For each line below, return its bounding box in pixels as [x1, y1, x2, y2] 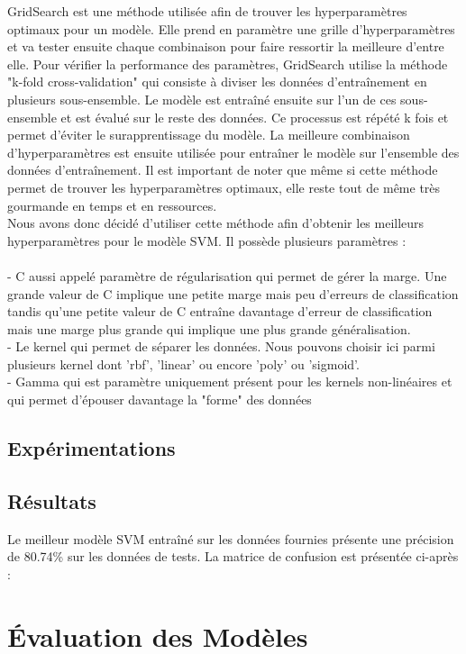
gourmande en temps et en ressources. [7, 195, 217, 214]
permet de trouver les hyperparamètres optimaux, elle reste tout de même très [7, 177, 441, 196]
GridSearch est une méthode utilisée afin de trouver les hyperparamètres [7, 2, 407, 20]
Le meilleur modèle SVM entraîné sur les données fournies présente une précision [7, 529, 454, 548]
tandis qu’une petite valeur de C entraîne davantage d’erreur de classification [7, 302, 433, 321]
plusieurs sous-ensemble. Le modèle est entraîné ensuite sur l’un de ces [7, 89, 397, 108]
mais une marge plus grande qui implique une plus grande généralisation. [7, 319, 411, 338]
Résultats [7, 486, 96, 514]
